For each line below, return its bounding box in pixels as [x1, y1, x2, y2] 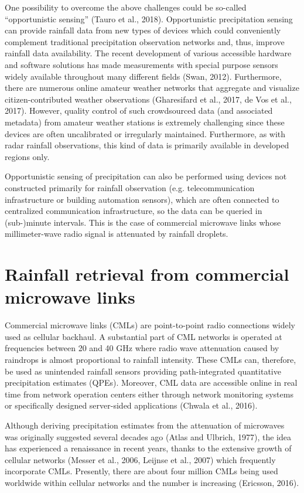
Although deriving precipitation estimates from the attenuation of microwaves [5, 419, 285, 431]
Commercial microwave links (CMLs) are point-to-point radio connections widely [5, 319, 296, 331]
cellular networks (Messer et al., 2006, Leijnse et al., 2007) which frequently [5, 453, 276, 465]
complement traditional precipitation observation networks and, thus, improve [5, 35, 285, 47]
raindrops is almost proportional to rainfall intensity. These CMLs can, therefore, [5, 353, 296, 365]
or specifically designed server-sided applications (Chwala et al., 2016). [5, 399, 258, 412]
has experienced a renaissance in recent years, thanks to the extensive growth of [5, 442, 292, 454]
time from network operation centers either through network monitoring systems [5, 387, 293, 400]
